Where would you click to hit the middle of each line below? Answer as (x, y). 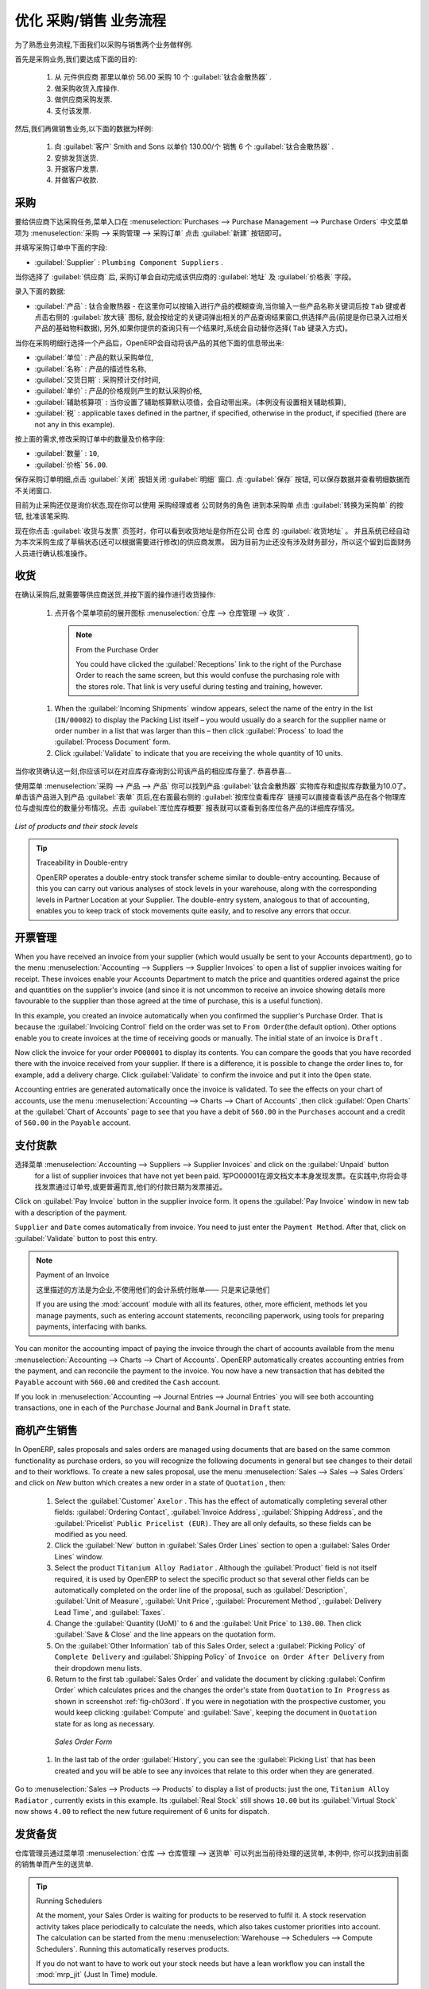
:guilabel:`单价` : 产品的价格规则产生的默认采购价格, (118, 391)
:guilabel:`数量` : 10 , (67, 453)
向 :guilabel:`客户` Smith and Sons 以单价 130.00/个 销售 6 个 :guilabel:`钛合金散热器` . (194, 146)
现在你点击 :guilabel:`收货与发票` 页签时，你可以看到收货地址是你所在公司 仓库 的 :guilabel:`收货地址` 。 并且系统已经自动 (213, 531)
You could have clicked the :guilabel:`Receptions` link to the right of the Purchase (209, 664)
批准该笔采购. (48, 516)
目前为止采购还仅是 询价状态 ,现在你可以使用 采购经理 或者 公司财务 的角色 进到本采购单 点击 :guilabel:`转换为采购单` (201, 504)
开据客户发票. (77, 169)
